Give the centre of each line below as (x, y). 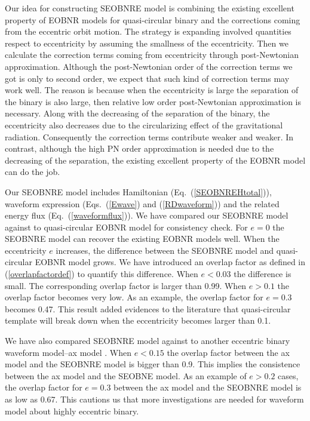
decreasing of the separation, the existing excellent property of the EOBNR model (155, 160)
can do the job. (33, 172)
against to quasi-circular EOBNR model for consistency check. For (126, 227)
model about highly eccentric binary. (72, 411)
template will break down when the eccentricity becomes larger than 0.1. (138, 320)
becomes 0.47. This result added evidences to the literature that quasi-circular (148, 308)
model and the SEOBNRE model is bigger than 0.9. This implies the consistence (153, 364)
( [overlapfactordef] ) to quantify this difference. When (102, 274)
